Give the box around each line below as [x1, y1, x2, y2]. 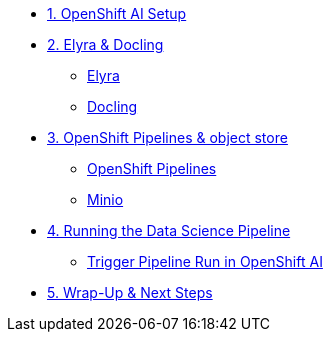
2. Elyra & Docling [47, 36, 164, 53]
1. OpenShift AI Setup [47, 5, 187, 22]
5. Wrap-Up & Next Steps [47, 284, 213, 301]
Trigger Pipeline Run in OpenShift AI [87, 253, 323, 270]
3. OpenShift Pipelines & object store [47, 129, 288, 146]
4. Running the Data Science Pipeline [47, 222, 291, 239]
